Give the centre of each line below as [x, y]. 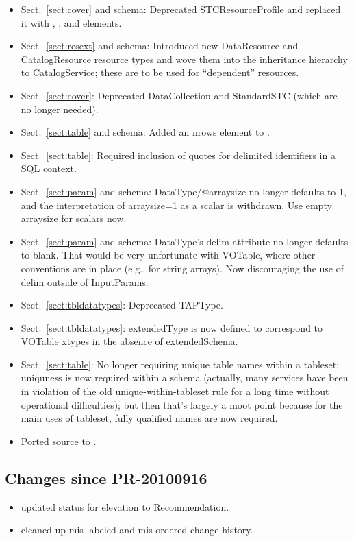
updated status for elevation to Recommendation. [125, 506]
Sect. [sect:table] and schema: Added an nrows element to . [145, 132]
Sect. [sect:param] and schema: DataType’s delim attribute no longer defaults [185, 241]
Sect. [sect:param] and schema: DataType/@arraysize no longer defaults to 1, [184, 191]
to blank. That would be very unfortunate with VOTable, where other [168, 255]
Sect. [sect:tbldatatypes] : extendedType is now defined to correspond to [172, 327]
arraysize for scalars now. [74, 218]
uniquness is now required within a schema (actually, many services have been [185, 377]
